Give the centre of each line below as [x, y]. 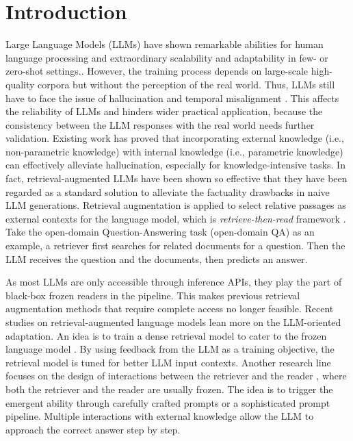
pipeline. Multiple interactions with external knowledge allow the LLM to [160, 416]
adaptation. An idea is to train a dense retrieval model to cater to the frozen [166, 335]
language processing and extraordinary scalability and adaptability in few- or [167, 57]
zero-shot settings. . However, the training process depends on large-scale [157, 71]
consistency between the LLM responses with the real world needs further [160, 124]
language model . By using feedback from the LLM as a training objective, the [170, 349]
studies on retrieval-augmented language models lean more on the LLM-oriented [173, 322]
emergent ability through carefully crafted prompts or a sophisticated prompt [168, 402]
